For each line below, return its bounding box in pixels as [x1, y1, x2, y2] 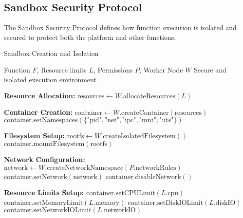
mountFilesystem [33, 140, 85, 147]
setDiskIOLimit [157, 199, 204, 206]
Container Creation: [4, 107, 73, 117]
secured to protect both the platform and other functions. [4, 32, 176, 42]
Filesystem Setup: [4, 130, 65, 141]
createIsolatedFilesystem [103, 133, 176, 140]
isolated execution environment [4, 74, 96, 84]
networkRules [135, 164, 176, 171]
